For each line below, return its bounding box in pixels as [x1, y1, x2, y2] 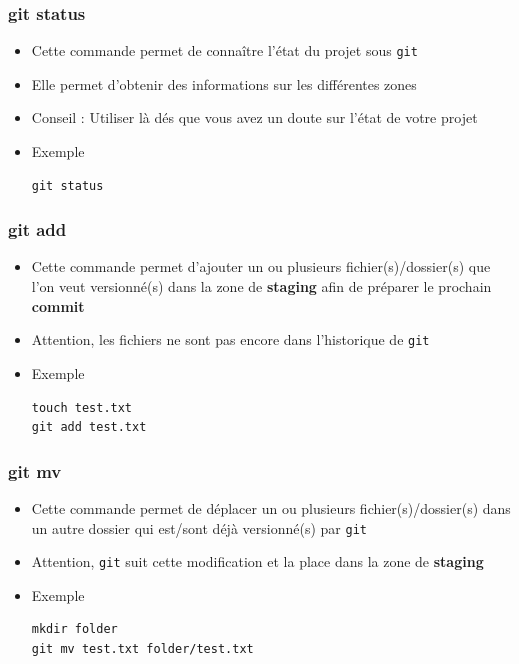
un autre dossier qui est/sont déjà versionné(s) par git [31, 517, 367, 538]
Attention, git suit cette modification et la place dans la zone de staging [31, 551, 484, 572]
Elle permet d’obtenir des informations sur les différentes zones [31, 73, 417, 94]
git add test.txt [31, 420, 147, 435]
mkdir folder [31, 622, 118, 637]
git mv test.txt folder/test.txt [31, 642, 254, 656]
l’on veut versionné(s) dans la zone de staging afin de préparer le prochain [31, 276, 492, 297]
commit [31, 295, 85, 316]
